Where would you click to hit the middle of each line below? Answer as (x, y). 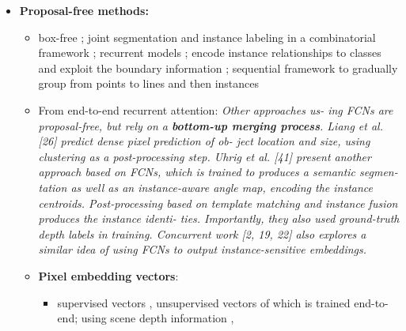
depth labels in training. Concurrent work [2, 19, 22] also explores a (202, 233)
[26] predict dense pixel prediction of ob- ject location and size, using (204, 141)
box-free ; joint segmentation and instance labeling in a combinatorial (207, 37)
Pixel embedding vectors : (108, 275)
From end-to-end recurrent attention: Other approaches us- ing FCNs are (216, 109)
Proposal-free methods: (84, 10)
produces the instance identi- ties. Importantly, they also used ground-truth (219, 218)
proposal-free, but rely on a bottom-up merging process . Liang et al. (211, 125)
